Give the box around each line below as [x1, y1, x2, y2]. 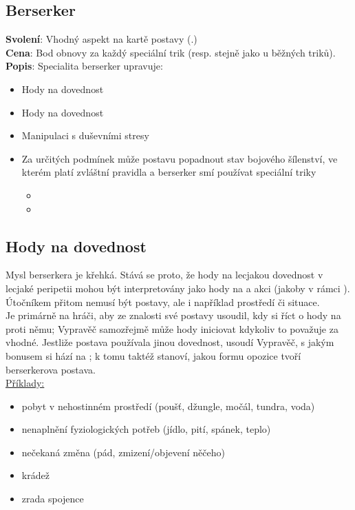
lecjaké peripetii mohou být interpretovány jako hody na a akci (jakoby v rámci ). [6, 280, 350, 295]
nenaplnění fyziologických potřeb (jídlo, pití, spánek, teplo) [21, 422, 271, 436]
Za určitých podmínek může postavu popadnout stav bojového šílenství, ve [21, 151, 338, 165]
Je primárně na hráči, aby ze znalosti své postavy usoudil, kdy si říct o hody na [6, 308, 341, 323]
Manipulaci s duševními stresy [21, 128, 149, 143]
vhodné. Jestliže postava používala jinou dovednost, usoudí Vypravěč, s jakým [6, 335, 334, 349]
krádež [21, 468, 50, 482]
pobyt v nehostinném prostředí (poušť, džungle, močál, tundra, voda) [21, 398, 315, 413]
